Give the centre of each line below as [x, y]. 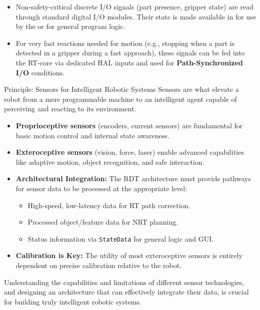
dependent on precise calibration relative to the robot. [98, 265]
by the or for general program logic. [70, 26]
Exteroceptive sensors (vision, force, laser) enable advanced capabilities [130, 152]
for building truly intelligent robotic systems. [73, 301]
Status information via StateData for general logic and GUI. [121, 238]
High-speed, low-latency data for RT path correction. [109, 205]
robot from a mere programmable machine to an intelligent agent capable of [120, 99]
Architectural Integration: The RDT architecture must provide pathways [133, 178]
